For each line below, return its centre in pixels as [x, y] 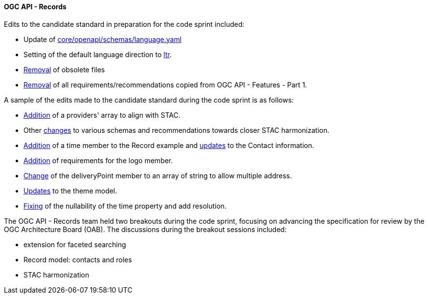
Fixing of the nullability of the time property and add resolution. [125, 206]
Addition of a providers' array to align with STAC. [102, 115]
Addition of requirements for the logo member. [98, 160]
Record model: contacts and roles [78, 259]
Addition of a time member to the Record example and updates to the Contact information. [169, 145]
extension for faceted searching [75, 244]
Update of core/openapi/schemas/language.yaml [103, 39]
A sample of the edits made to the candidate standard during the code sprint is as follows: [149, 100]
